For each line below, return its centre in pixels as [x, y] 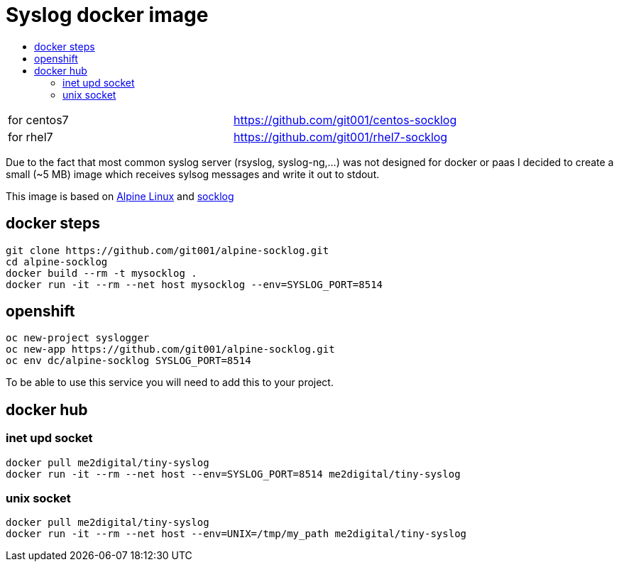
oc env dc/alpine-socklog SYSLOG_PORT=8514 [128, 361]
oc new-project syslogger [78, 338]
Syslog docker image [107, 15]
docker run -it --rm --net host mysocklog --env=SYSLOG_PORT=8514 [195, 284]
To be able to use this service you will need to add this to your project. [170, 382]
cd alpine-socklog [57, 262]
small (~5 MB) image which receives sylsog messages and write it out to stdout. [193, 174]
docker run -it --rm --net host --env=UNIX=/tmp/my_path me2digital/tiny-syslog [236, 534]
